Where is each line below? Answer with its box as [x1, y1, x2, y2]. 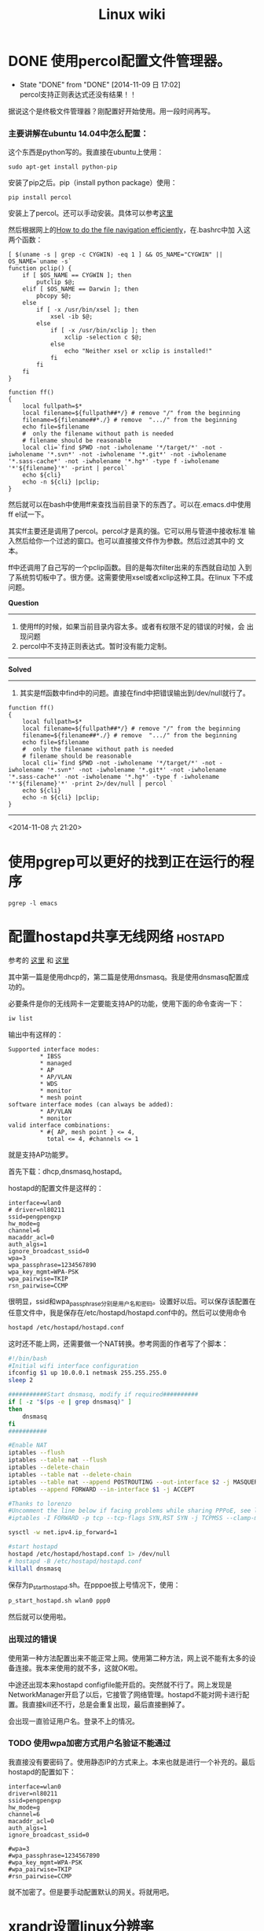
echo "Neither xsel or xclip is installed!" [64, 347, 213, 355]
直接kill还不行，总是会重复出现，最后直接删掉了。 [28, 1699, 189, 1709]
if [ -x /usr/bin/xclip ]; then [49, 327, 156, 335]
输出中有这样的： [8, 1029, 64, 1039]
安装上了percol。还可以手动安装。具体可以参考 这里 [8, 209, 174, 218]
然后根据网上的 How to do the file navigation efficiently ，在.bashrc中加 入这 [8, 225, 251, 235]
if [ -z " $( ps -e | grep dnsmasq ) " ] [8, 1398, 132, 1407]
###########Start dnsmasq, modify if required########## [8, 1391, 199, 1399]
